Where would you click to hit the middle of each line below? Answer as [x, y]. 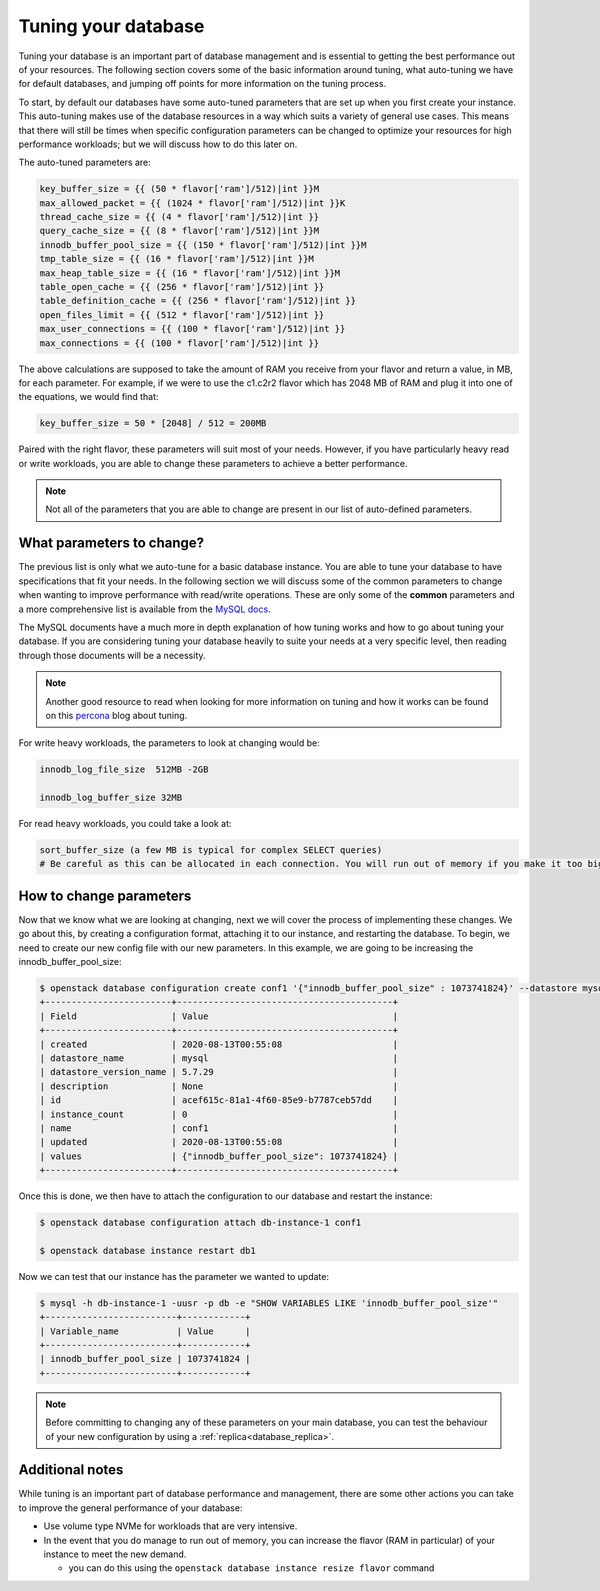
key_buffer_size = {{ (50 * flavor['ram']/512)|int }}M [179, 189]
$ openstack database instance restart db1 [148, 1250]
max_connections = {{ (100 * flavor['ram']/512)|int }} [179, 343]
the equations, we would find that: [88, 397]
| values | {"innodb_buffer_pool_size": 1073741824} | [219, 1156]
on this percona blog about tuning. [116, 715]
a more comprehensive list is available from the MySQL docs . [144, 609]
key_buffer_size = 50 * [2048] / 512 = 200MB [153, 423]
